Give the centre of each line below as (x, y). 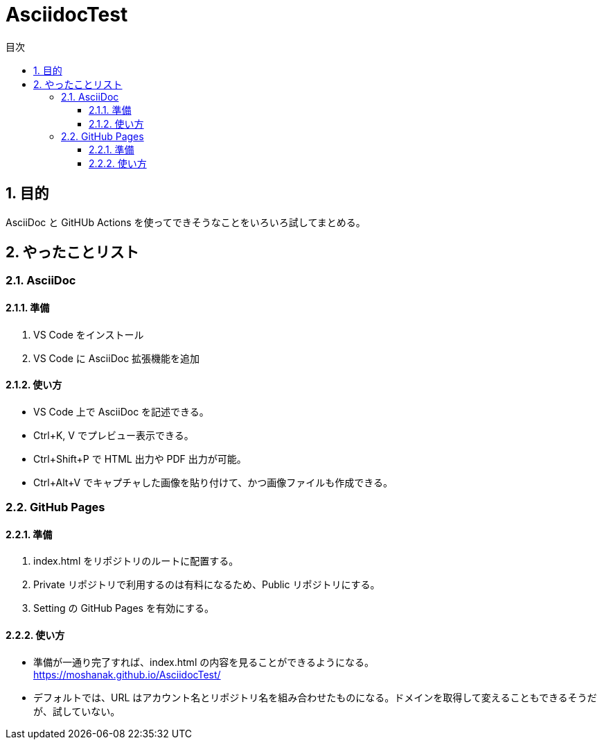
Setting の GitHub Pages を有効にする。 (124, 608)
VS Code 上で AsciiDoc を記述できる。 (121, 411)
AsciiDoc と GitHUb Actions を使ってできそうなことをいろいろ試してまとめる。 (186, 222)
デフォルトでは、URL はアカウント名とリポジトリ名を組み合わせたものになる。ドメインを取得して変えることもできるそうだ (315, 697)
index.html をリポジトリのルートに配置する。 (136, 561)
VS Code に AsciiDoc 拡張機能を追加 (117, 358)
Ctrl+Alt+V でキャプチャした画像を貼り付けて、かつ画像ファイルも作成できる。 (213, 482)
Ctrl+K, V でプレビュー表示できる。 (114, 435)
